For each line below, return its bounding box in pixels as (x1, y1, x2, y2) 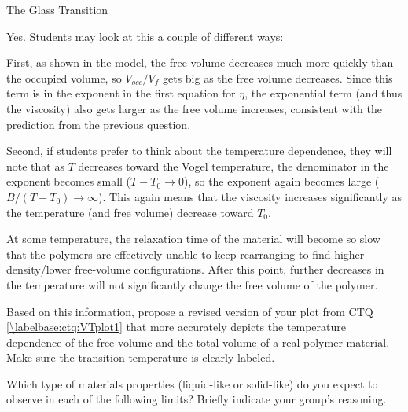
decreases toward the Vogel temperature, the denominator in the (78, 157, 389, 174)
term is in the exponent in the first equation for (6, 85, 236, 101)
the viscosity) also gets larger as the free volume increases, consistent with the (6, 100, 382, 116)
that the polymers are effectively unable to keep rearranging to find (6, 245, 331, 262)
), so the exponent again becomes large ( (183, 173, 380, 189)
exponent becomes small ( (6, 173, 131, 189)
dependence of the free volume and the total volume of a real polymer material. (6, 333, 390, 350)
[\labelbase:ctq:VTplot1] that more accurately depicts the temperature (6, 318, 346, 335)
